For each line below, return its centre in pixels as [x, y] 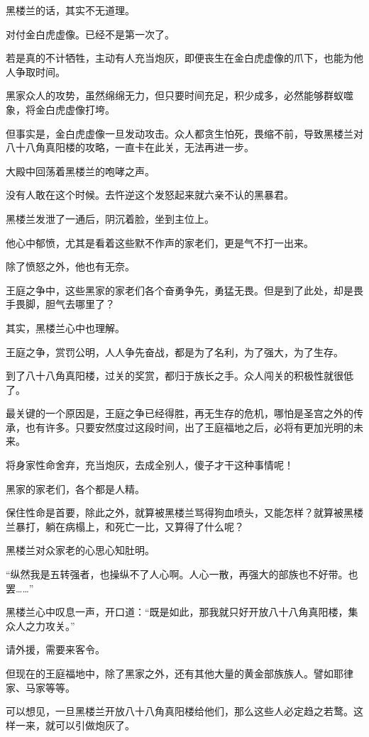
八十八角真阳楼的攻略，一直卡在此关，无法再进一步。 [130, 147]
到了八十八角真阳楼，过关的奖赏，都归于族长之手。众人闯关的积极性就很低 [180, 376]
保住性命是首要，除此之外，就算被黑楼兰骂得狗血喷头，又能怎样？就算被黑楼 [184, 512]
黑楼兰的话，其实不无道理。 [70, 10]
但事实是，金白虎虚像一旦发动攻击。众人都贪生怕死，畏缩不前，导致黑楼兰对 [184, 133]
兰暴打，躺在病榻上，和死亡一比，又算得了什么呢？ [125, 526]
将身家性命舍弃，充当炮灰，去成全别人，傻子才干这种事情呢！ [150, 465]
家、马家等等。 [40, 687]
